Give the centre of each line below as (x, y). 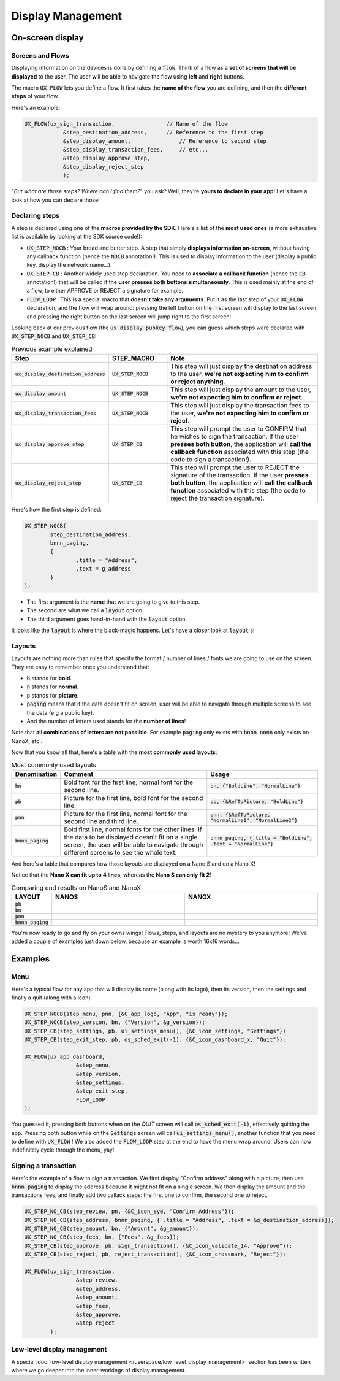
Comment (79, 774)
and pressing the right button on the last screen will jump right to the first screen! (129, 317)
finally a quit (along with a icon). (52, 998)
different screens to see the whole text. (120, 852)
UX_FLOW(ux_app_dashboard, (65, 1056)
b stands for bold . (49, 678)
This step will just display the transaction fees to (240, 406)
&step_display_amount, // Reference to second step (164, 141)
